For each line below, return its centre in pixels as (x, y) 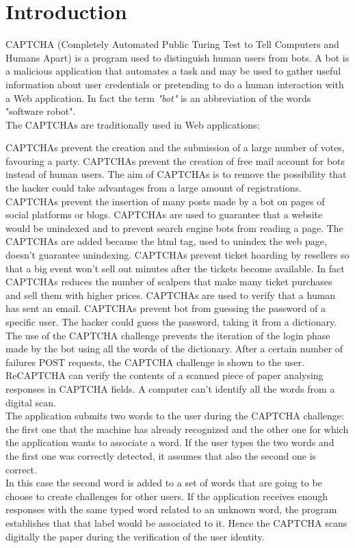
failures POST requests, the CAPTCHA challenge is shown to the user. (155, 362)
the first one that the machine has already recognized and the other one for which (177, 429)
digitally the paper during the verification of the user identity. (135, 536)
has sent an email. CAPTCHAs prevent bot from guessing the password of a (166, 308)
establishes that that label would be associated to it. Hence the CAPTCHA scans (176, 522)
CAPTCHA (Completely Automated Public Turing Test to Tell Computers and (172, 44)
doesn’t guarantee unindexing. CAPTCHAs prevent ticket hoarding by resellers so (177, 255)
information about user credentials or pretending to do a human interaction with (175, 84)
